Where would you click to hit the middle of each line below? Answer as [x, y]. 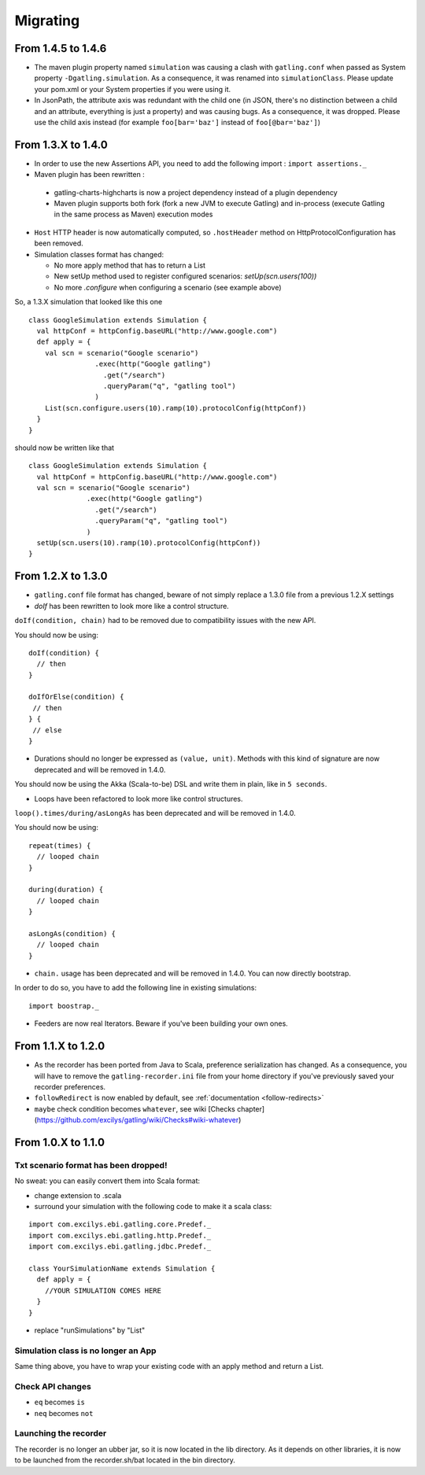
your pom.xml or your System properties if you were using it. [133, 89]
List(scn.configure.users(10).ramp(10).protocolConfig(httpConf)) [176, 408]
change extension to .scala [78, 1195]
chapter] [251, 1108]
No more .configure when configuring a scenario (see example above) [168, 287]
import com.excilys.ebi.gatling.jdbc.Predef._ [120, 1246]
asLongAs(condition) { [72, 933]
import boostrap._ [64, 1006]
